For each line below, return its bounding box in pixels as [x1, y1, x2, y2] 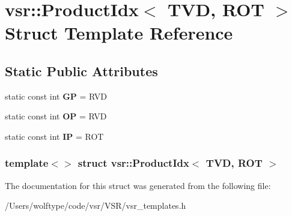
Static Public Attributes [5, 61, 158, 80]
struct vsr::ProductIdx [78, 155, 189, 170]
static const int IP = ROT [5, 130, 104, 142]
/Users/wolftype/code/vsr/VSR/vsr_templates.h [5, 199, 186, 212]
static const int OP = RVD [5, 110, 107, 122]
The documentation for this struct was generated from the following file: [5, 179, 271, 191]
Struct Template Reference [5, 20, 233, 45]
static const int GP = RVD [5, 89, 108, 102]
